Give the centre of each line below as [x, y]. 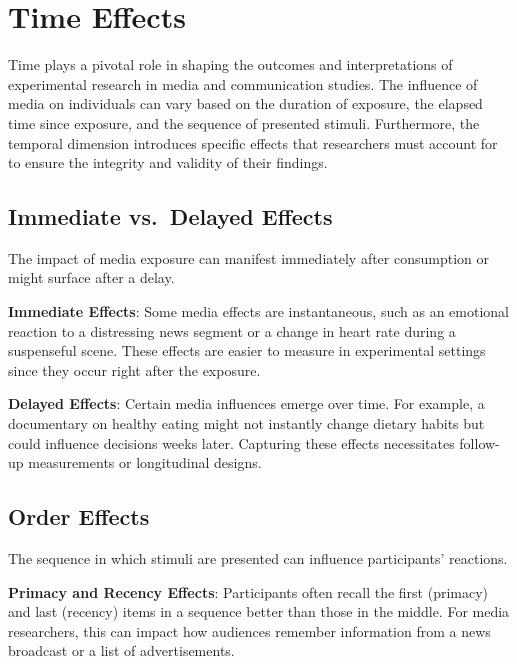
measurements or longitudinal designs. [145, 462]
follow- [479, 442]
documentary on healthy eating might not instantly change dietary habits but [246, 423]
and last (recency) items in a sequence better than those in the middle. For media [259, 611]
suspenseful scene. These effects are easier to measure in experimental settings [247, 350]
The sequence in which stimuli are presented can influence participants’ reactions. [258, 558]
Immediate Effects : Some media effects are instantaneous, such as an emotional [258, 311]
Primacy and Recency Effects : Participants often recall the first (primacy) [248, 591]
